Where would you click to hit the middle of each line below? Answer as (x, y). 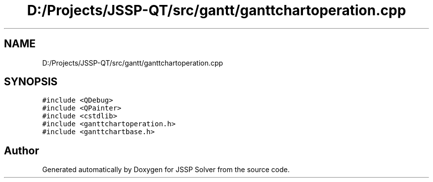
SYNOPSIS (31, 82)
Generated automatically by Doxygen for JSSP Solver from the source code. (166, 170)
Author (22, 150)
